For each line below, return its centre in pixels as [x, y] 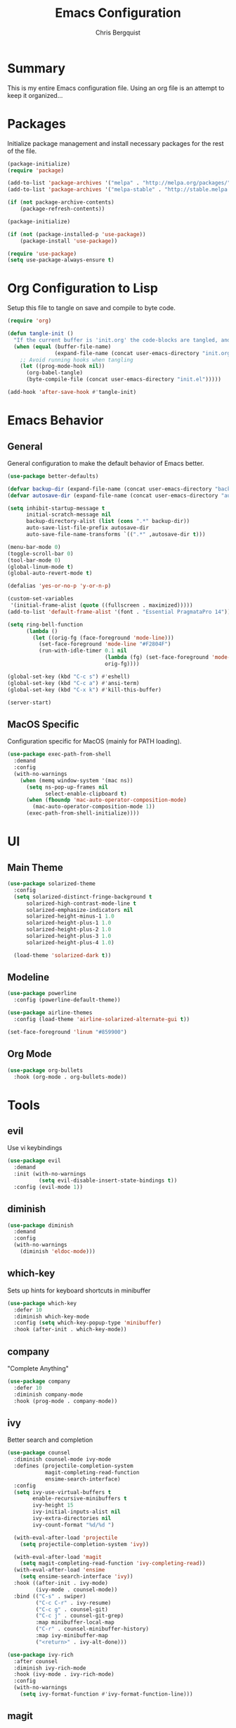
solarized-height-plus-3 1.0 [68, 936]
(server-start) [29, 703]
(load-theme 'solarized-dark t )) [63, 955]
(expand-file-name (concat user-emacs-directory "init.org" [144, 353]
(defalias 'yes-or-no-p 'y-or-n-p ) [59, 586]
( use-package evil [34, 1161]
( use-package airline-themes [50, 1013]
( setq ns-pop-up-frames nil [67, 787]
